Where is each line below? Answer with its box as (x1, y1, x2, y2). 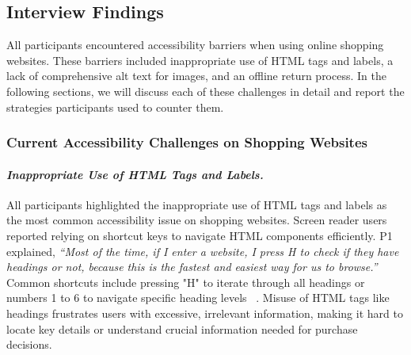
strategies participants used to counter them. (6, 98, 224, 115)
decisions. (6, 336, 52, 353)
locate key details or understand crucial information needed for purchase (6, 320, 358, 337)
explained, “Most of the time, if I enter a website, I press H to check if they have (6, 242, 399, 259)
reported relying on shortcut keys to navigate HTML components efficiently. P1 (6, 227, 393, 243)
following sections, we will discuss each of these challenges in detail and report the (6, 82, 405, 99)
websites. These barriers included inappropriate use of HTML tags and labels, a (6, 52, 394, 68)
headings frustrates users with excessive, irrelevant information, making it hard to (6, 304, 403, 321)
